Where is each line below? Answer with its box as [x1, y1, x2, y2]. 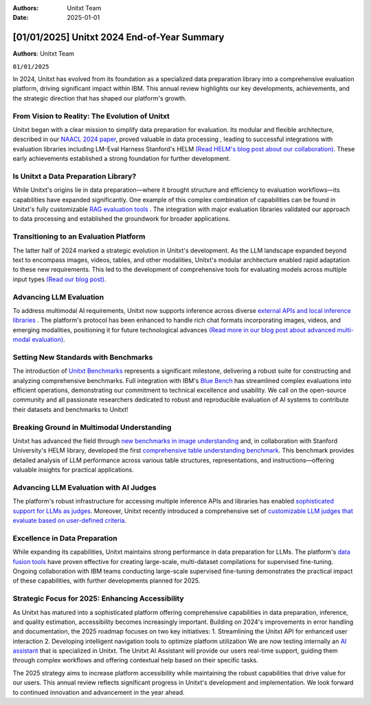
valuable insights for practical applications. [12, 466, 134, 474]
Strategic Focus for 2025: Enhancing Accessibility [12, 594, 185, 603]
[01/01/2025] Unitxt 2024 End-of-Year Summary [12, 32, 225, 43]
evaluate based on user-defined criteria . [12, 517, 127, 525]
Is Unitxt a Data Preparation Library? [12, 171, 137, 181]
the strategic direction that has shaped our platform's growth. [12, 94, 187, 102]
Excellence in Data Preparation [12, 533, 117, 543]
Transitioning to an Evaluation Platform [12, 232, 146, 241]
